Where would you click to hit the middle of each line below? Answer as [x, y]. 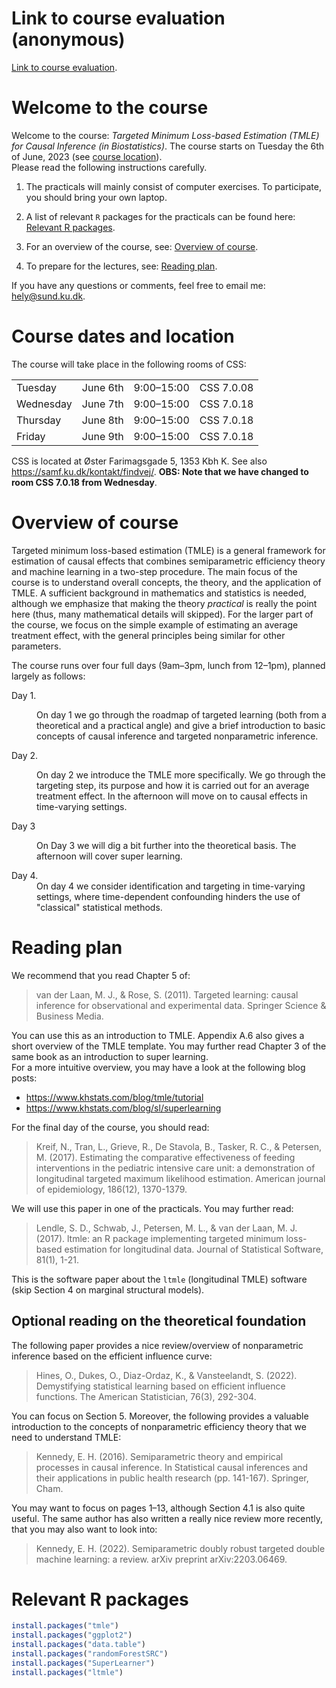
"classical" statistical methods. [99, 907]
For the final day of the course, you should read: [110, 1127]
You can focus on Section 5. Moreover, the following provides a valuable [160, 1416]
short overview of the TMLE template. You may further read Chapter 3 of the [169, 1046]
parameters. [36, 646]
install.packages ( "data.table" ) [78, 1645]
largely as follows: [48, 676]
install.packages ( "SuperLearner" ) [83, 1663]
